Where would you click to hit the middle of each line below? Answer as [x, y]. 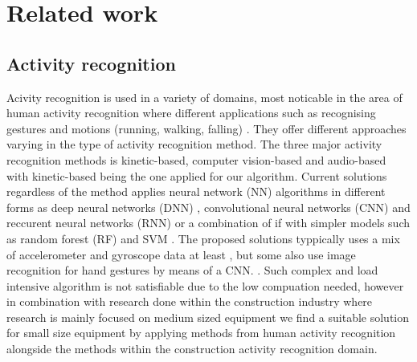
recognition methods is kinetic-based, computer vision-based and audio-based [196, 159]
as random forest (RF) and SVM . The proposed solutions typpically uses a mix [203, 238]
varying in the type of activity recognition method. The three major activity [194, 144]
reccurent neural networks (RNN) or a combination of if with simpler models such [208, 223]
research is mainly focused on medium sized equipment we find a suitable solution [208, 317]
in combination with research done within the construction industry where [190, 301]
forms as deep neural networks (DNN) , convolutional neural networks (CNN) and [208, 207]
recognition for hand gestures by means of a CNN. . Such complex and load [192, 270]
